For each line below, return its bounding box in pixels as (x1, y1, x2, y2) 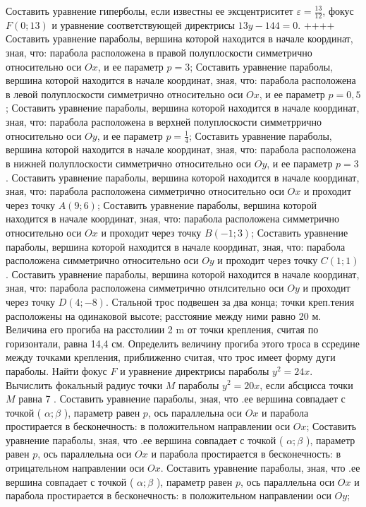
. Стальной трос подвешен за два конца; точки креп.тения (105, 294, 355, 309)
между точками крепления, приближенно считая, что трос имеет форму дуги (6, 350, 336, 364)
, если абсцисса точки (260, 377, 353, 392)
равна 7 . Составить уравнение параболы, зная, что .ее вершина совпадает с (18, 391, 346, 406)
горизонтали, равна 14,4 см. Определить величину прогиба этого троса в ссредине (6, 335, 360, 350)
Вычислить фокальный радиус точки (6, 377, 163, 392)
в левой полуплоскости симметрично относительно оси (6, 86, 243, 101)
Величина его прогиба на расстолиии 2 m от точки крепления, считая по (6, 322, 319, 337)
